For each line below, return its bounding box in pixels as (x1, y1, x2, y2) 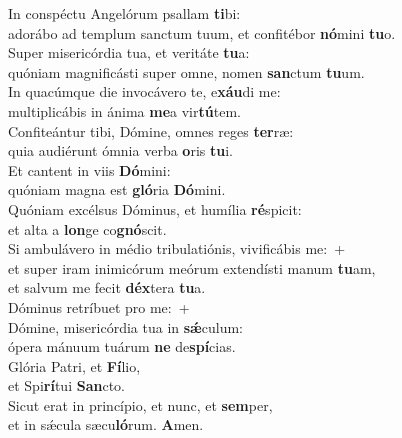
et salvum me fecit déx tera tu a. (8, 277, 206, 298)
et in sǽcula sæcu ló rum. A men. (8, 414, 204, 435)
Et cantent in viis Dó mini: (8, 159, 171, 180)
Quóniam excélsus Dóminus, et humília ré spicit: (8, 198, 302, 219)
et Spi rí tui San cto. (8, 375, 125, 396)
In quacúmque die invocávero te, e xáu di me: (8, 81, 281, 102)
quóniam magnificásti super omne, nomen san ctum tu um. (8, 61, 365, 82)
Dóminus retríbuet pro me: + (8, 296, 190, 317)
